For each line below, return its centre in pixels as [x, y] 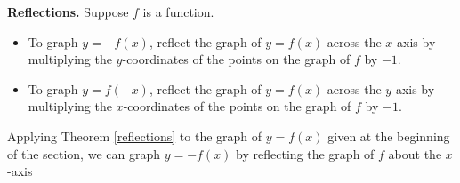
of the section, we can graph [84, 153]
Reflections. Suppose [68, 12]
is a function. [178, 12]
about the [415, 153]
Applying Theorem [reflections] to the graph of [135, 135]
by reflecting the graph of [305, 153]
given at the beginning [389, 135]
